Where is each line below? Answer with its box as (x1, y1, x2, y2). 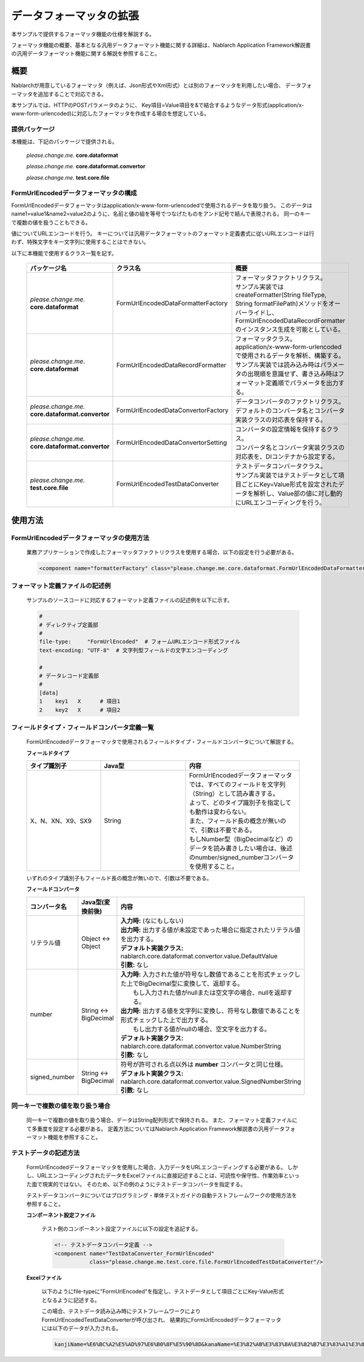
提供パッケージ (11, 125, 55, 134)
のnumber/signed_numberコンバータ (189, 853, 294, 861)
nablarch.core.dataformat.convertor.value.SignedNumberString (120, 1077, 302, 1085)
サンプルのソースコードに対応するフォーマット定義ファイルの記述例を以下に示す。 (26, 596, 233, 604)
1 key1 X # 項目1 (39, 698, 121, 705)
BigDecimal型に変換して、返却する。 (138, 979, 244, 988)
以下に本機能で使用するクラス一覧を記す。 (11, 249, 118, 256)
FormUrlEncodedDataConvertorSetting (116, 438, 227, 447)
